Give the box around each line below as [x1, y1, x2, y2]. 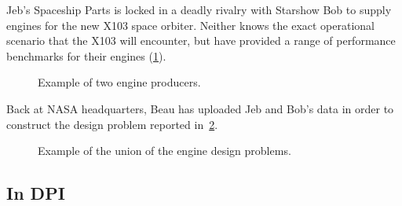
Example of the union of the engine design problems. [38, 142, 291, 159]
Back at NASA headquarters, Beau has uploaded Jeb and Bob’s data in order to [6, 100, 394, 116]
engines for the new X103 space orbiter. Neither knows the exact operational [6, 17, 375, 33]
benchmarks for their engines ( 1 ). [6, 47, 166, 64]
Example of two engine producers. [38, 74, 201, 90]
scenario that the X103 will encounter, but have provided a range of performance [6, 32, 396, 49]
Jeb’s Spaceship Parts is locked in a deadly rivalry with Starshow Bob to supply [6, 2, 392, 17]
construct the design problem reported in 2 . [6, 116, 218, 132]
